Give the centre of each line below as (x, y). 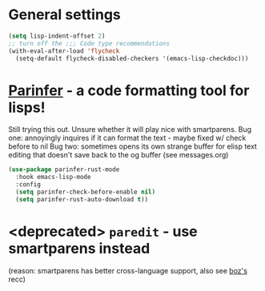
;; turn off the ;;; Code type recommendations (89, 43)
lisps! (27, 108)
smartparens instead (79, 248)
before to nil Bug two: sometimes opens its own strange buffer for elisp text (133, 146)
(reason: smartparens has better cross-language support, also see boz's (128, 270)
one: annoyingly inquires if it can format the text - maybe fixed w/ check (127, 138)
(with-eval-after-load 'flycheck (64, 51)
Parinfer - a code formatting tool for (129, 90)
